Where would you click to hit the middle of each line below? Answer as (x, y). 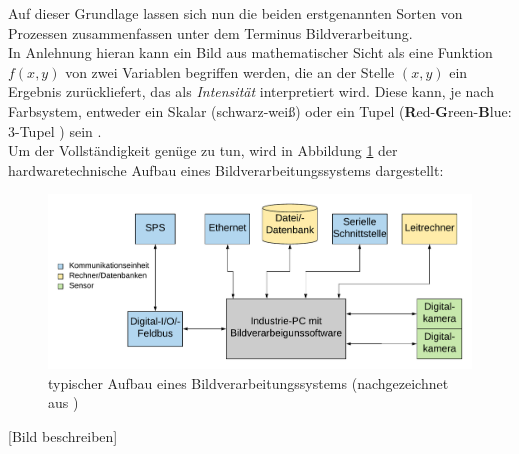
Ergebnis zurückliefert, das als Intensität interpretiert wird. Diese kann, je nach (251, 91)
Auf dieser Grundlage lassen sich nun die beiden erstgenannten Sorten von (235, 13)
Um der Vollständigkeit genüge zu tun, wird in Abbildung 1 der (203, 150)
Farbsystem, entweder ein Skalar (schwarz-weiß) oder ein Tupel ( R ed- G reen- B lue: (260, 110)
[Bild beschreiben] (63, 436)
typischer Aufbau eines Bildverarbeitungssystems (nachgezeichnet (248, 382)
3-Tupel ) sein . (55, 130)
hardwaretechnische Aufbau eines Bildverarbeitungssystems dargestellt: (226, 169)
